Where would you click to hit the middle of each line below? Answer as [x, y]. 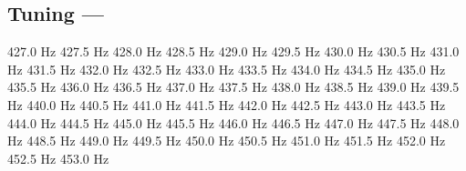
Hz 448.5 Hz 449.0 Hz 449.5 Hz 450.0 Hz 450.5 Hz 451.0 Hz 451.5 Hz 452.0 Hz [227, 141]
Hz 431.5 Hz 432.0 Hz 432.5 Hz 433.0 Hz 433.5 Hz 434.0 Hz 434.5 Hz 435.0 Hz [227, 69]
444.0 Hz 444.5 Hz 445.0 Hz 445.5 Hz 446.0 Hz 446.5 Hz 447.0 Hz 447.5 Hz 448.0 [233, 122]
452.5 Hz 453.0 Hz [58, 158]
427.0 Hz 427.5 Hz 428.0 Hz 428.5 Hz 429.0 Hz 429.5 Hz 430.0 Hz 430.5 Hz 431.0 [233, 51]
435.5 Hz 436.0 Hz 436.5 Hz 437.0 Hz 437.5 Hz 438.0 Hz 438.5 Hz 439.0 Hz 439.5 [233, 87]
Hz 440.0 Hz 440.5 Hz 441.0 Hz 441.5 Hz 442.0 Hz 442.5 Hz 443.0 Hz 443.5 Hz [227, 104]
